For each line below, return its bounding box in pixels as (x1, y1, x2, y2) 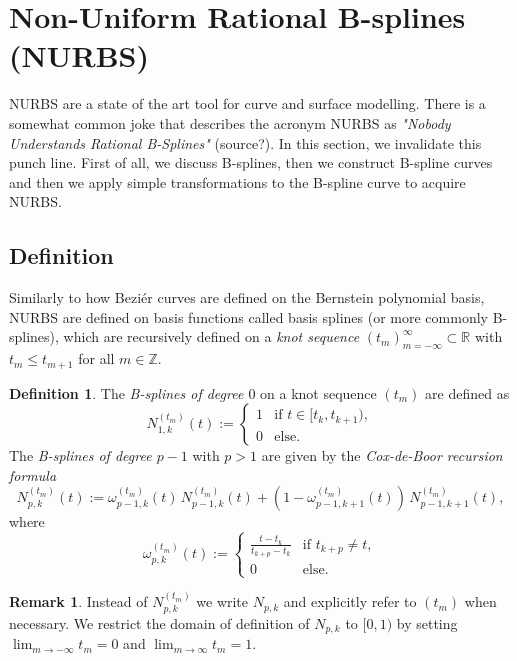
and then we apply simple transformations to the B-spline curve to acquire (9, 171, 466, 192)
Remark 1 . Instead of (9, 591, 148, 612)
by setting (396, 612, 458, 633)
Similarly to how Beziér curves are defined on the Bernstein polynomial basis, (9, 287, 485, 308)
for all (78, 348, 115, 369)
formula (9, 464, 57, 485)
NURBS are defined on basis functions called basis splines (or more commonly (9, 306, 488, 327)
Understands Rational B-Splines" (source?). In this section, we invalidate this (9, 132, 482, 153)
